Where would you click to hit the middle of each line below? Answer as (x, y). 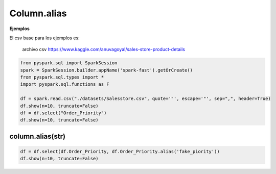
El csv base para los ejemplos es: (44, 38)
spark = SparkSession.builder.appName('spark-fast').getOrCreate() (107, 70)
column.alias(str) (38, 136)
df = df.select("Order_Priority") (63, 113)
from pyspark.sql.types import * (62, 77)
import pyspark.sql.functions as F (65, 84)
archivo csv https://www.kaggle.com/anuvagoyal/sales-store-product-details (103, 49)
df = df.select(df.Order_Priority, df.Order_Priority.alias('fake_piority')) (120, 152)
